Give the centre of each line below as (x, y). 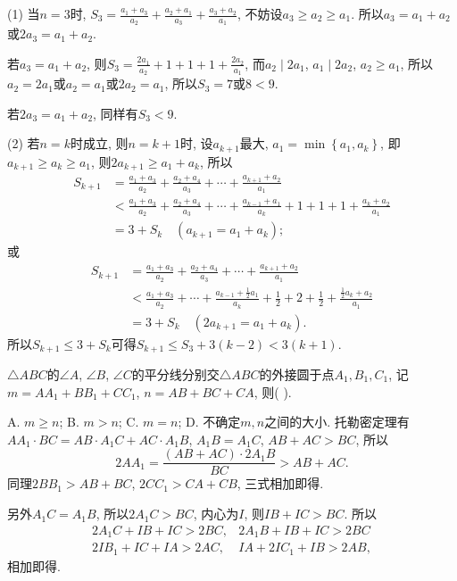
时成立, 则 (99, 143)
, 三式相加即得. (280, 483)
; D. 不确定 (209, 422)
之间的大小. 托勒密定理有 (337, 422)
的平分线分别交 (175, 374)
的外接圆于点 (297, 374)
